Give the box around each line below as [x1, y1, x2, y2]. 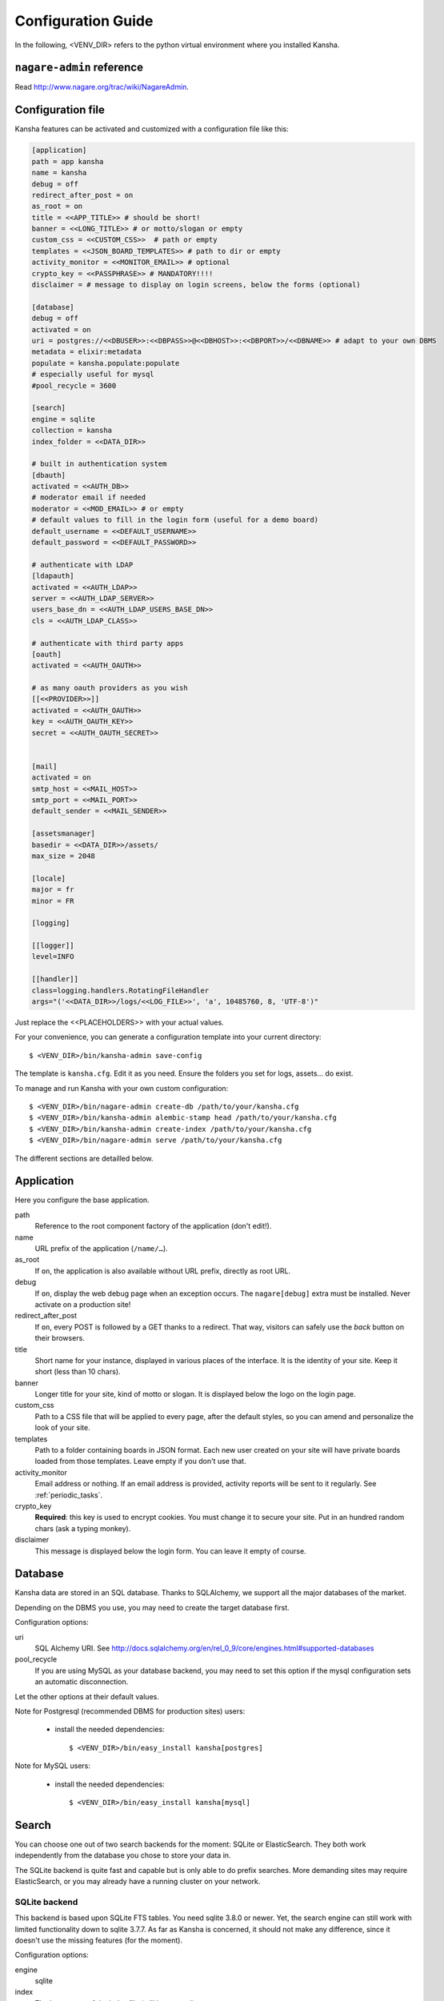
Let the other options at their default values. [14, 1691, 159, 1701]
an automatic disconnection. [34, 1677, 129, 1686]
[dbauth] [31, 471, 66, 479]
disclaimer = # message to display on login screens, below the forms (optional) [31, 280, 362, 290]
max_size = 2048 [31, 851, 96, 860]
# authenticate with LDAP [31, 560, 134, 569]
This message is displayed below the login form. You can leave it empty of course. [34, 1546, 307, 1556]
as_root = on [31, 202, 83, 211]
